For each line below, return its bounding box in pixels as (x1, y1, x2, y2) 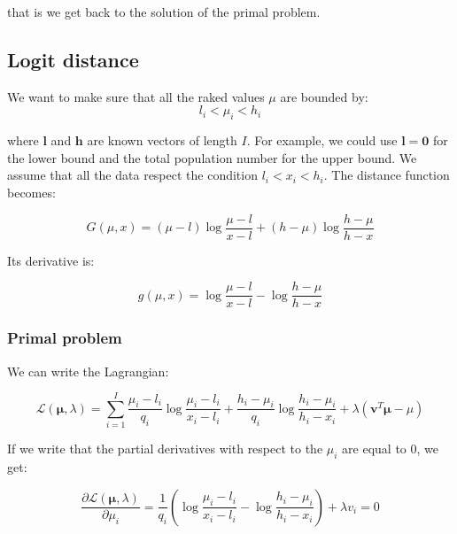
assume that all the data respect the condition (7, 166, 258, 184)
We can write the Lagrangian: (7, 361, 169, 380)
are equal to (342, 439, 407, 458)
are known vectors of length (87, 131, 237, 150)
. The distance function (323, 166, 450, 184)
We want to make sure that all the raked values (7, 87, 265, 105)
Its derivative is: (7, 251, 95, 269)
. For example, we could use (246, 131, 398, 150)
